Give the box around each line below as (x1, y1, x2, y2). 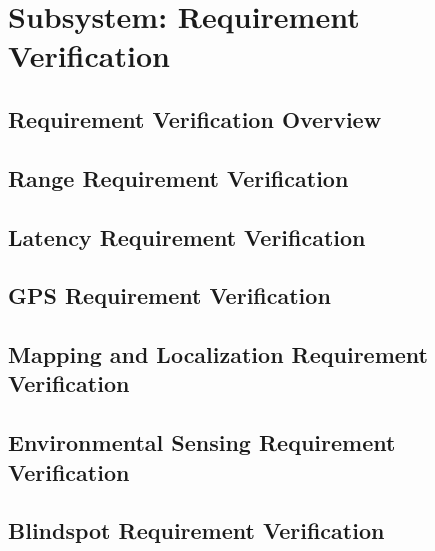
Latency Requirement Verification (8, 221, 366, 252)
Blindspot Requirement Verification (8, 515, 385, 546)
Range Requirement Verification (8, 162, 349, 193)
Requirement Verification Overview (8, 103, 382, 134)
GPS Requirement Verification (8, 280, 331, 311)
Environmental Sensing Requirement (8, 427, 396, 458)
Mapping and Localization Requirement (8, 339, 428, 370)
